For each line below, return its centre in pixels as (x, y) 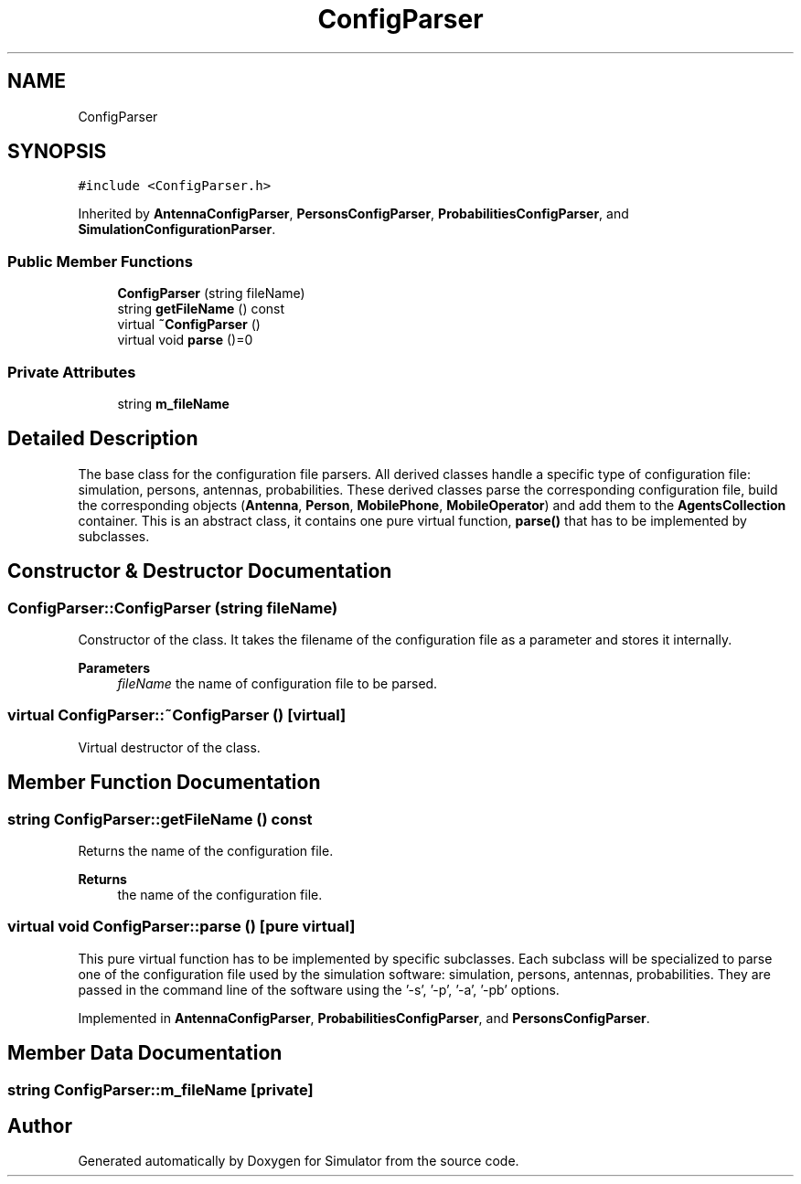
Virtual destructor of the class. (169, 747)
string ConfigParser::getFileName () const (160, 819)
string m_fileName (173, 403)
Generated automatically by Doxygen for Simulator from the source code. (299, 1161)
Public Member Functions (100, 261)
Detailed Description (103, 439)
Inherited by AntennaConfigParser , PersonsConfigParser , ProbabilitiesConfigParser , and (353, 214)
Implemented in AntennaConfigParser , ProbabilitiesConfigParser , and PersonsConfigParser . (364, 1018)
